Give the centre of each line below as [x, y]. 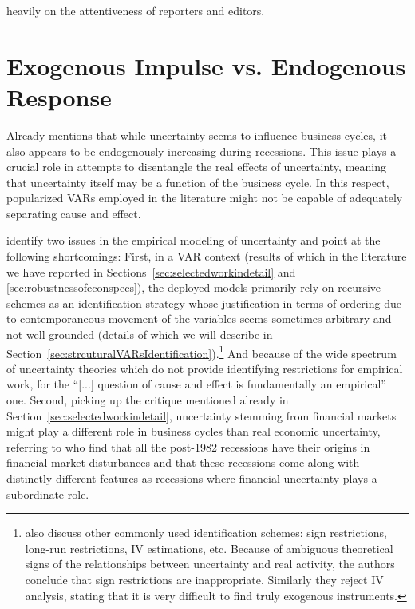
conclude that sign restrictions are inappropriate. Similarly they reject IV [204, 579]
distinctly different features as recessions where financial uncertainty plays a [192, 478]
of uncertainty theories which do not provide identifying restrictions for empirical [205, 368]
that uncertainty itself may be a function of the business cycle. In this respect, [198, 182]
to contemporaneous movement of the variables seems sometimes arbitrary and [199, 318]
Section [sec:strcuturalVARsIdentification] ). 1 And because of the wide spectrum [202, 352]
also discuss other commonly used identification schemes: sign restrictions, [206, 533]
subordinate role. [48, 494]
